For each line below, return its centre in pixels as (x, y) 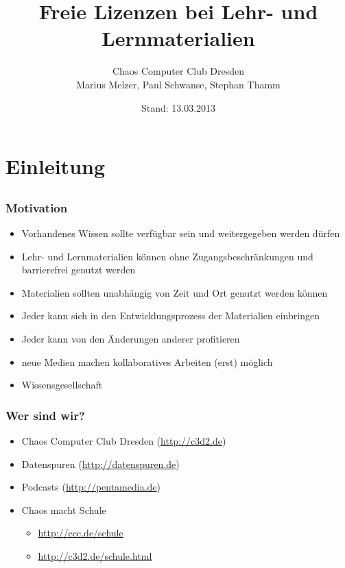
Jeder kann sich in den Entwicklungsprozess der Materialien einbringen (170, 316)
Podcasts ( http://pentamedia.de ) (91, 487)
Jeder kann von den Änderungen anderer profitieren (131, 338)
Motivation (37, 207)
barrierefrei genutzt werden (79, 270)
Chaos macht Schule (64, 509)
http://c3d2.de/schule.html (95, 555)
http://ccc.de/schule (81, 533)
